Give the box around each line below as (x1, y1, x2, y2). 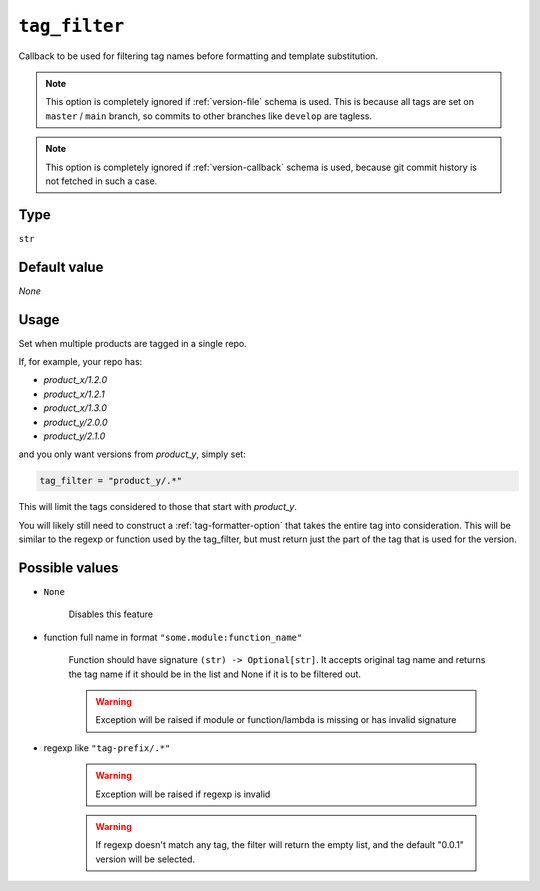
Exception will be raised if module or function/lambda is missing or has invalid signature (95, 714, 457, 726)
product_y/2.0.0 (43, 416, 109, 428)
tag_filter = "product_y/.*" (39, 475, 183, 487)
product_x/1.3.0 (43, 402, 107, 414)
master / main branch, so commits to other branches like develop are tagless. (45, 110, 372, 122)
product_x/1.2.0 (43, 374, 108, 386)
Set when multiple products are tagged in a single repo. (18, 337, 247, 349)
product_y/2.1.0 (43, 430, 106, 442)
